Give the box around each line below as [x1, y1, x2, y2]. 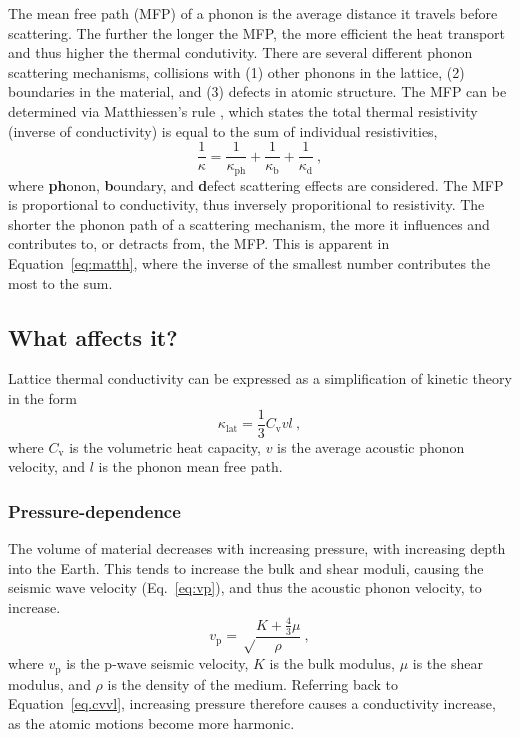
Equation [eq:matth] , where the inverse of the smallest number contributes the [8, 253, 491, 274]
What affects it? [8, 321, 178, 352]
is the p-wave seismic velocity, [66, 653, 249, 674]
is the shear [412, 653, 483, 674]
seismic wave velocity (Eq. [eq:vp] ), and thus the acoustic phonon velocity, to [8, 577, 482, 598]
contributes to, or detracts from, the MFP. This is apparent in [8, 233, 390, 254]
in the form [8, 388, 77, 409]
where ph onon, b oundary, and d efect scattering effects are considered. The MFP [8, 174, 504, 195]
